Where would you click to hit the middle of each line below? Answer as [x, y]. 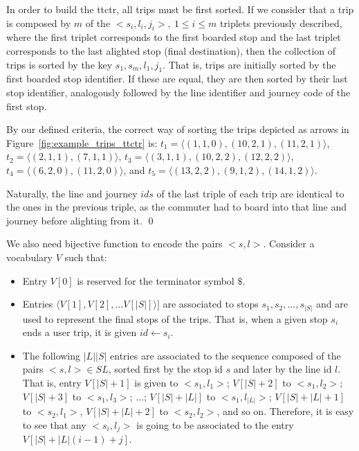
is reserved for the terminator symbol [156, 280]
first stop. [27, 106]
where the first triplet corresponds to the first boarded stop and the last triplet [174, 37]
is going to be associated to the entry [215, 424]
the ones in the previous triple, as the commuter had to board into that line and [176, 207]
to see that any [54, 424]
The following [52, 355]
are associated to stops [211, 304]
